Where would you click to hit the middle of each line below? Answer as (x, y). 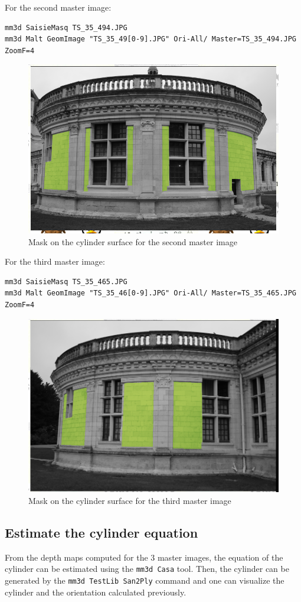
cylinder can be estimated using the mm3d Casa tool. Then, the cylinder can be (147, 569)
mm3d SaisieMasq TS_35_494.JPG (66, 27)
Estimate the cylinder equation (102, 532)
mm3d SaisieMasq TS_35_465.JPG (66, 282)
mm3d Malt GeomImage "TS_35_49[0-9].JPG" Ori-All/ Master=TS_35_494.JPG (150, 39)
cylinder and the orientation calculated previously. (96, 592)
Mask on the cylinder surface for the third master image (130, 500)
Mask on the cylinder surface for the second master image (133, 241)
